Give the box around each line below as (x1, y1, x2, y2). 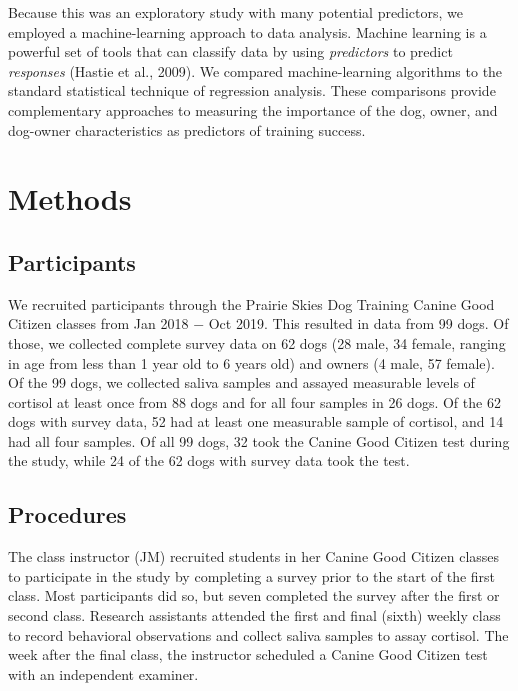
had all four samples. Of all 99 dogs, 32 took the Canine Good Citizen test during (8, 430, 510, 451)
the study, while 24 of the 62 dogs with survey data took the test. (8, 450, 410, 471)
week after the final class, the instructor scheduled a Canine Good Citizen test (8, 644, 488, 665)
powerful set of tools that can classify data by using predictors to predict (8, 41, 453, 62)
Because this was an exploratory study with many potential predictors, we (8, 2, 463, 22)
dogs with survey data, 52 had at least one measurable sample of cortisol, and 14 (8, 411, 504, 432)
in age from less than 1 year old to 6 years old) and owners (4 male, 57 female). (8, 352, 495, 373)
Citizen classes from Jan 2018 (8, 313, 189, 334)
